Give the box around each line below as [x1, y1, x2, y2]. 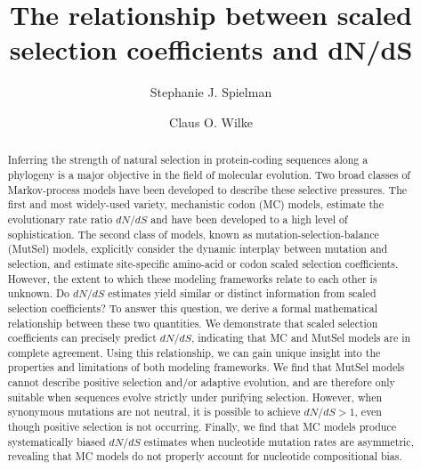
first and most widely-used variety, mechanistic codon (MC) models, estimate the [7, 197, 385, 212]
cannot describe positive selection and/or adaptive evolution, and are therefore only [7, 375, 395, 390]
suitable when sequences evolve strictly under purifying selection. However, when [7, 389, 383, 404]
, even [354, 404, 382, 419]
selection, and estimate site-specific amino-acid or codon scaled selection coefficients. [7, 255, 399, 271]
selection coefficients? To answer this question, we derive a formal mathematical [7, 300, 378, 315]
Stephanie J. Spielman [150, 83, 272, 101]
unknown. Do [7, 286, 70, 301]
